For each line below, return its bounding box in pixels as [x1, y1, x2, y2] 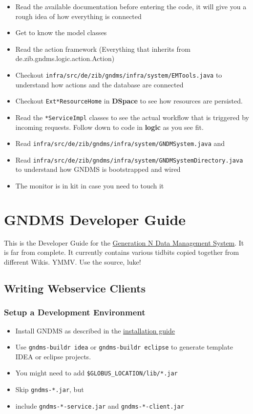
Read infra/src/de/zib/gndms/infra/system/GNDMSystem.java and [15, 138, 225, 148]
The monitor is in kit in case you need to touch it [15, 181, 164, 191]
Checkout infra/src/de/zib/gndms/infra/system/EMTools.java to [15, 69, 222, 80]
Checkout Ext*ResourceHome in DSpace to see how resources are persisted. [15, 96, 243, 106]
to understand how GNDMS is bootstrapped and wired [15, 164, 181, 174]
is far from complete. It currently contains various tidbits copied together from [4, 247, 239, 257]
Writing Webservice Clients [4, 280, 146, 295]
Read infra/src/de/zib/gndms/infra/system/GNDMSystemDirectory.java [15, 154, 243, 165]
